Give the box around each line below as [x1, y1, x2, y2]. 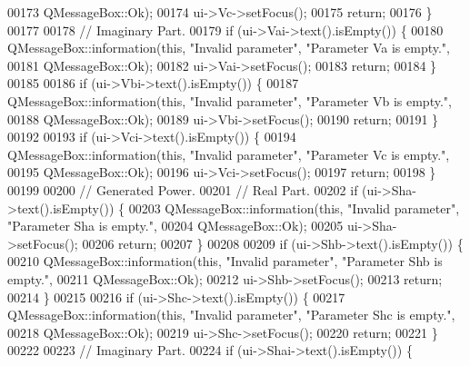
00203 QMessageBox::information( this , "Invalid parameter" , [128, 198, 460, 217]
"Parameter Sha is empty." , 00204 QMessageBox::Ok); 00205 [7, 216, 344, 235]
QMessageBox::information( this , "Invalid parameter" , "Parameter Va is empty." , [7, 38, 451, 57]
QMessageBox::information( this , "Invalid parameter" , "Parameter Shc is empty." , [7, 305, 455, 324]
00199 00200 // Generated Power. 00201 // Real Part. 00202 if [7, 180, 358, 199]
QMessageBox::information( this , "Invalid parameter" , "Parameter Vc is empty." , [7, 144, 450, 163]
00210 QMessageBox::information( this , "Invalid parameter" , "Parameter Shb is [7, 252, 443, 271]
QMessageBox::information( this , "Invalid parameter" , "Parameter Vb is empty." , [7, 91, 452, 110]
